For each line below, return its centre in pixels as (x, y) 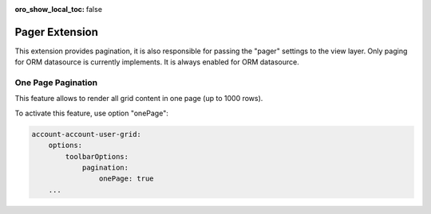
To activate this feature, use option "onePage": (92, 113)
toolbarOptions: (97, 156)
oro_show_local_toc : (50, 9)
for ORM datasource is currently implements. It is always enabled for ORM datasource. (157, 62)
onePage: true (127, 179)
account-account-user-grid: (86, 134)
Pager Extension (57, 32)
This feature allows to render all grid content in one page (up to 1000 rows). (139, 99)
